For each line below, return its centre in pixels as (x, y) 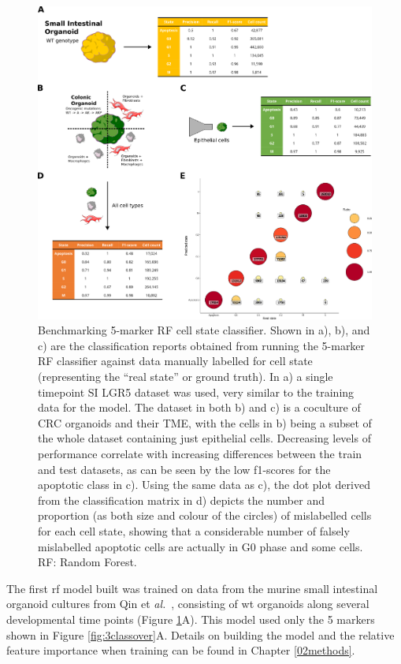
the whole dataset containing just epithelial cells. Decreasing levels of (204, 438)
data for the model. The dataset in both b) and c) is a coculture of (199, 407)
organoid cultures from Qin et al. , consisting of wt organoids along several (188, 604)
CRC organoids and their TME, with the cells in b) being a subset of (205, 422)
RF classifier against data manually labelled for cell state (175, 361)
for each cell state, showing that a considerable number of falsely (194, 530)
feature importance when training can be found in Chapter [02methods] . (181, 650)
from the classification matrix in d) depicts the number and (181, 500)
